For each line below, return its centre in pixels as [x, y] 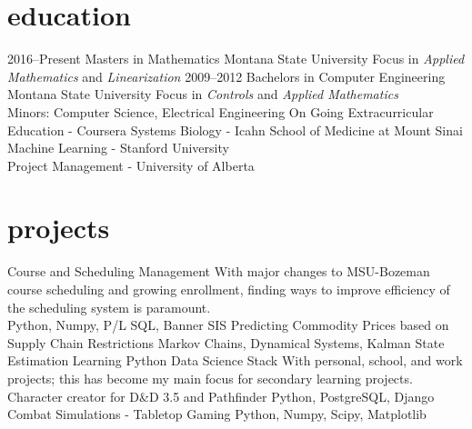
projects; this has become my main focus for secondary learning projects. [210, 378]
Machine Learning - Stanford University [118, 148]
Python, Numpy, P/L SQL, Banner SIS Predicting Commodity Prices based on [228, 325]
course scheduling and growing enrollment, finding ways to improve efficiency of [229, 289]
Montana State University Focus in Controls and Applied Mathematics [203, 94]
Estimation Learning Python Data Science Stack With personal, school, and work [235, 360]
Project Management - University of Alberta [131, 165]
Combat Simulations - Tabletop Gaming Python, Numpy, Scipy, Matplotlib [217, 414]
